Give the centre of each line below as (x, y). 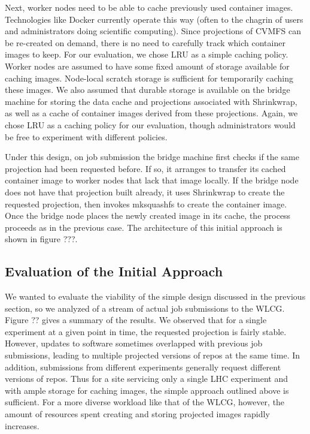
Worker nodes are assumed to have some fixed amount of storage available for (147, 66)
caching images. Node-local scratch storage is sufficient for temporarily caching (149, 78)
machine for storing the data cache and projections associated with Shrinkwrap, (151, 101)
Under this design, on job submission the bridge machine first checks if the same (152, 157)
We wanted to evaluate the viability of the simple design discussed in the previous (155, 296)
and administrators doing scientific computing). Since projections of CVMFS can (153, 31)
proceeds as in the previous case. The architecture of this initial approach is (144, 227)
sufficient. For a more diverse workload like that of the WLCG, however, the (145, 402)
